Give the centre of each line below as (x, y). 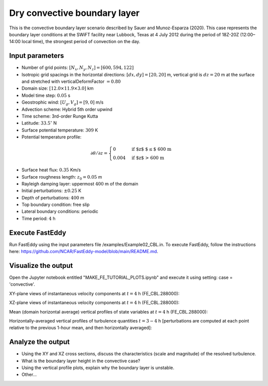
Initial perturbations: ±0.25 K (51, 191)
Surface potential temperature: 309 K (60, 130)
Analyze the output (39, 342)
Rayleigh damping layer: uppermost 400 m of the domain (80, 184)
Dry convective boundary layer (74, 13)
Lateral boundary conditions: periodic (60, 211)
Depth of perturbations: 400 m (53, 197)
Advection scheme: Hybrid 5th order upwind (67, 109)
